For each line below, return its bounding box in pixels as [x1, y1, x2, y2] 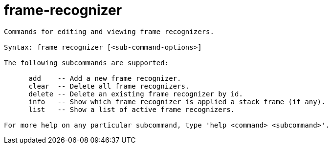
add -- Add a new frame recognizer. [28, 74, 181, 82]
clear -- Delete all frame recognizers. [28, 82, 190, 90]
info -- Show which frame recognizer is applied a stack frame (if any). [28, 97, 326, 106]
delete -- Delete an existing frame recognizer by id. [28, 90, 243, 98]
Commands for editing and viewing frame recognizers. [4, 27, 214, 36]
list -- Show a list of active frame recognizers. [28, 105, 235, 113]
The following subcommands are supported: [4, 58, 169, 67]
